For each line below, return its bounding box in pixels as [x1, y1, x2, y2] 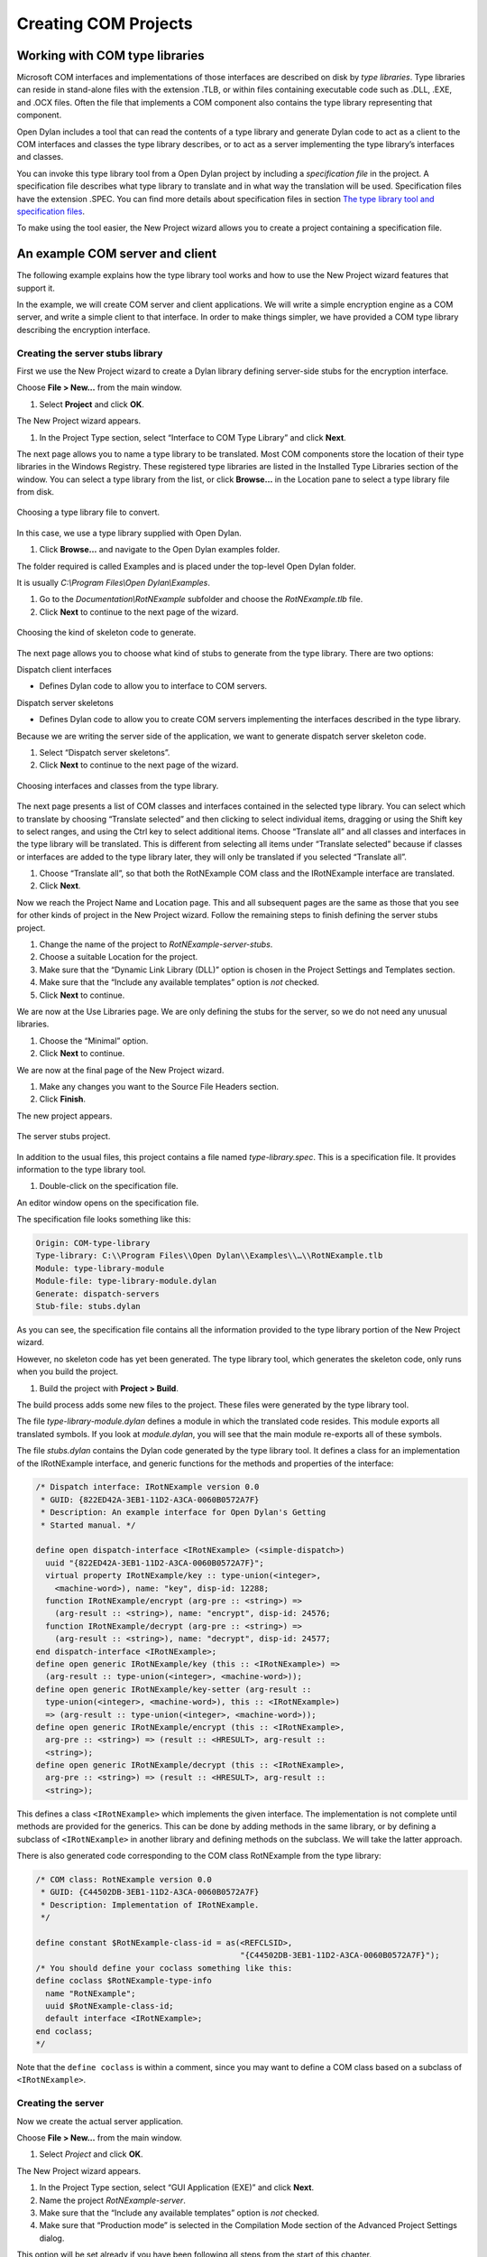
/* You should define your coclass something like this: [35, 1963, 293, 1973]
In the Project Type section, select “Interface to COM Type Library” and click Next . [39, 432, 346, 442]
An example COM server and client [16, 246, 216, 262]
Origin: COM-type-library [35, 1238, 151, 1249]
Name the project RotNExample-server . [39, 2195, 187, 2206]
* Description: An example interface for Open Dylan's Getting [41, 1508, 326, 1518]
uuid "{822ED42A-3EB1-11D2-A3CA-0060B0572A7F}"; [45, 1557, 265, 1568]
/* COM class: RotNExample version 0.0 [35, 1874, 212, 1884]
